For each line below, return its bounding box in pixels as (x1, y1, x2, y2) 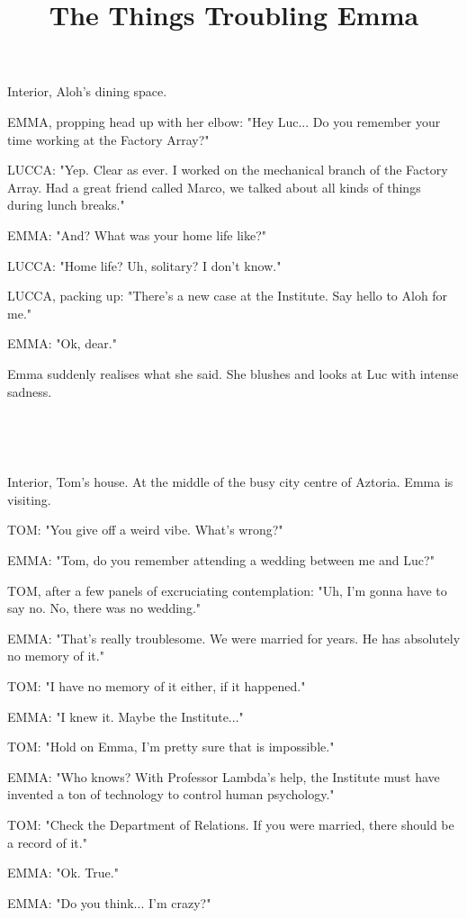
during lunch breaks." (7, 195, 125, 214)
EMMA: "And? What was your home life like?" (7, 225, 267, 244)
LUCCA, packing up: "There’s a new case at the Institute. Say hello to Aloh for (7, 286, 448, 305)
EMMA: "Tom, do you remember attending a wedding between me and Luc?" (7, 551, 435, 570)
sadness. (7, 382, 52, 400)
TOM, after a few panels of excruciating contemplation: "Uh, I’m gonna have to (7, 580, 447, 599)
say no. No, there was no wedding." (7, 598, 202, 617)
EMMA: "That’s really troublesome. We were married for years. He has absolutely (7, 628, 461, 647)
